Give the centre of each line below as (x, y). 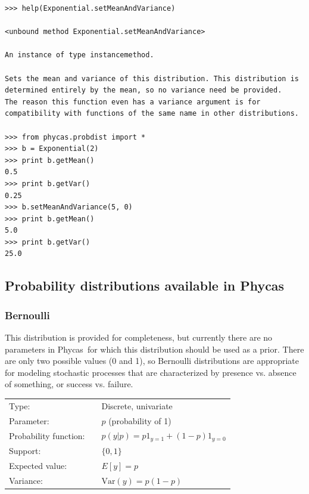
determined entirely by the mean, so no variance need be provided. (143, 90)
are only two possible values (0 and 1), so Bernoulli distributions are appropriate (152, 361)
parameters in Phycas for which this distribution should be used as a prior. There (154, 349)
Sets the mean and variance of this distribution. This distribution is (152, 78)
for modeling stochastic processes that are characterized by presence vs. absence (151, 372)
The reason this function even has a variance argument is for (133, 102)
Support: (25, 451)
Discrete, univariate (137, 405)
